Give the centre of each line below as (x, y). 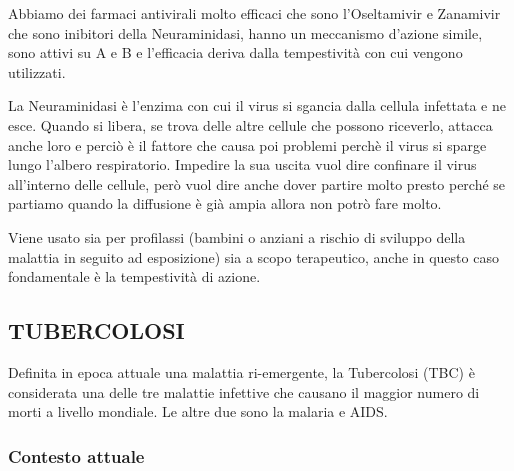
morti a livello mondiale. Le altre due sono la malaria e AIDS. (198, 411)
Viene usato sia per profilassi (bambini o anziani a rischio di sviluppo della (237, 236)
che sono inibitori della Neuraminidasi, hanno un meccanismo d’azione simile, (245, 32)
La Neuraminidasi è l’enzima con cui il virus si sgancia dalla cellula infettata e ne (257, 105)
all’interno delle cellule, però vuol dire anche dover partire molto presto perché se (257, 183)
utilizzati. (37, 71)
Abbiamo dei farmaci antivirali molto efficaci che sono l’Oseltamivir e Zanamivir (254, 13)
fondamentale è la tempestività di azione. (134, 276)
